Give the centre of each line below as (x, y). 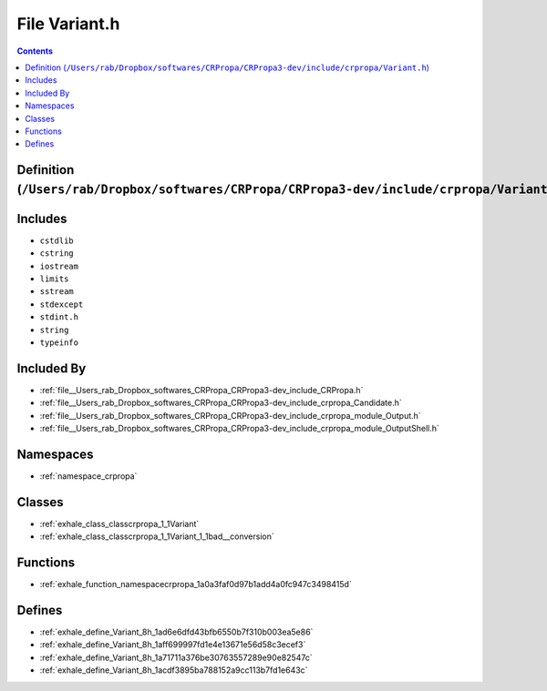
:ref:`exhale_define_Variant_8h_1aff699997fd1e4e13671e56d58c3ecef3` (173, 645)
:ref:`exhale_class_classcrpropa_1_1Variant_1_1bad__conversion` (157, 536)
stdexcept (62, 304)
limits (54, 279)
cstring (57, 254)
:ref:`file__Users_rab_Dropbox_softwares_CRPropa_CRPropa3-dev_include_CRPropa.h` (201, 390)
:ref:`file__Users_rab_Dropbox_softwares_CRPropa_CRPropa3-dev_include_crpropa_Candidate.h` (221, 403)
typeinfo (59, 342)
